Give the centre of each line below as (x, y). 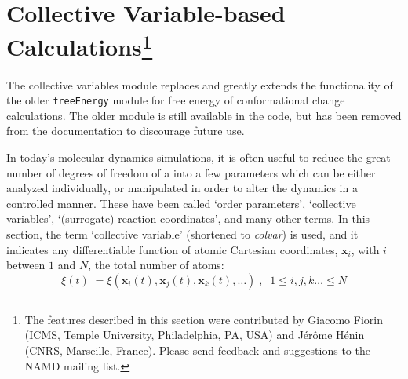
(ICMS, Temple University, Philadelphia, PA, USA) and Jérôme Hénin (195, 335)
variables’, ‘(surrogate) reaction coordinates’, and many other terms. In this (188, 219)
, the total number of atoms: (156, 265)
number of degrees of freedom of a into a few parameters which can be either (191, 172)
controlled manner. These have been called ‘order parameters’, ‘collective (181, 203)
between (26, 265)
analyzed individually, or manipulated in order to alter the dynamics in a (182, 188)
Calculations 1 (80, 45)
